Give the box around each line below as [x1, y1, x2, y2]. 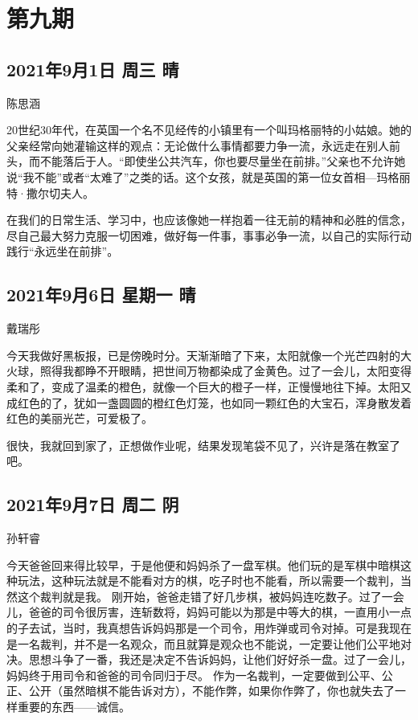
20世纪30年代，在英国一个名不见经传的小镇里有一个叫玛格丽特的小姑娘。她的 [6, 121, 412, 138]
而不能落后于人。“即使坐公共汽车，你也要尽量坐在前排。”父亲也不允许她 [28, 153, 406, 170]
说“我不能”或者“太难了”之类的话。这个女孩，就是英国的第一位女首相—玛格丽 [6, 168, 411, 185]
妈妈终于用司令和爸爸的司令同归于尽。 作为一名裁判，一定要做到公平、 [6, 666, 382, 683]
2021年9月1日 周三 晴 [6, 56, 179, 81]
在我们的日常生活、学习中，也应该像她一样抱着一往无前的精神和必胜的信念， [6, 211, 412, 228]
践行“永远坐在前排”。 [6, 243, 119, 260]
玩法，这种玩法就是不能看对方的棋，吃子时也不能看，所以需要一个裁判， [17, 572, 400, 589]
